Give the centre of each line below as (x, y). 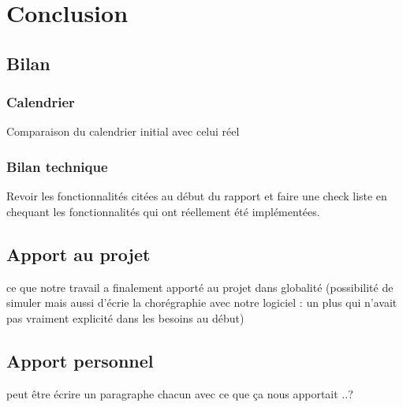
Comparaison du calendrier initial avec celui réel (123, 131)
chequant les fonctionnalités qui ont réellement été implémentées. (163, 211)
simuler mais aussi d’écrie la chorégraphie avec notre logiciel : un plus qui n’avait (202, 302)
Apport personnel (80, 360)
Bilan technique (57, 166)
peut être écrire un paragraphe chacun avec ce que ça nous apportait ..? (180, 393)
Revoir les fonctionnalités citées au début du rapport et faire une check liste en (197, 196)
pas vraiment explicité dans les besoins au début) (125, 317)
